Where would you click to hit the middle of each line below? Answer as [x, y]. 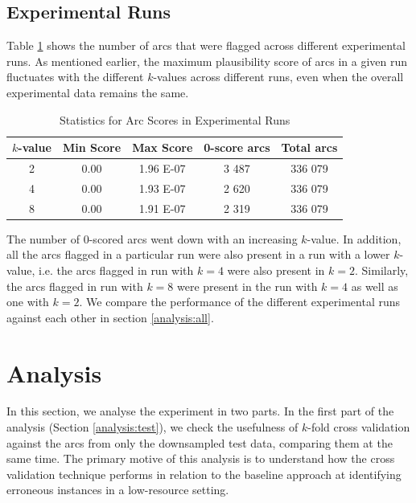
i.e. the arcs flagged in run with [116, 270]
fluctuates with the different [75, 77]
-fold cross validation [359, 427]
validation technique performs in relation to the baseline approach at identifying [204, 474]
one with [28, 302]
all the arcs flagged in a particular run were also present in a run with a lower [198, 254]
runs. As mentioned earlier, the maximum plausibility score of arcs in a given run [207, 61]
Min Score [92, 147]
